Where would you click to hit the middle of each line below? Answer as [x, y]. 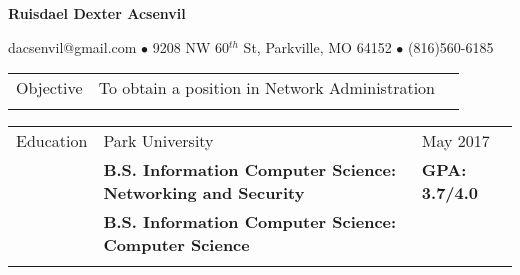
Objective [49, 88]
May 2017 [455, 141]
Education [52, 141]
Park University [158, 141]
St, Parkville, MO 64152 [317, 46]
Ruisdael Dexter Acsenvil [97, 13]
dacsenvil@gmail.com [72, 46]
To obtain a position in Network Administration [266, 88]
